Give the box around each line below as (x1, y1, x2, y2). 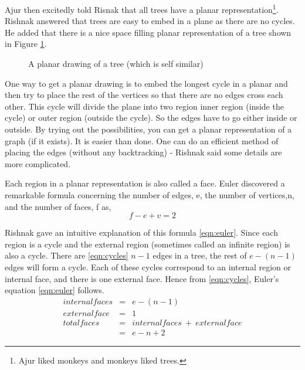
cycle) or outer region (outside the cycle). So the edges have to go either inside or (5, 111, 297, 124)
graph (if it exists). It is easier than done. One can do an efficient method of (5, 134, 279, 147)
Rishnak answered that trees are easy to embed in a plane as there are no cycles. (5, 15, 295, 27)
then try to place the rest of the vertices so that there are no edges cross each (5, 89, 283, 101)
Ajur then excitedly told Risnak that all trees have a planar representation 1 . (5, 2, 279, 15)
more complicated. (5, 157, 71, 169)
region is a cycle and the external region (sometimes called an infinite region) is (5, 237, 290, 250)
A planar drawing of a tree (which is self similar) (28, 57, 204, 70)
